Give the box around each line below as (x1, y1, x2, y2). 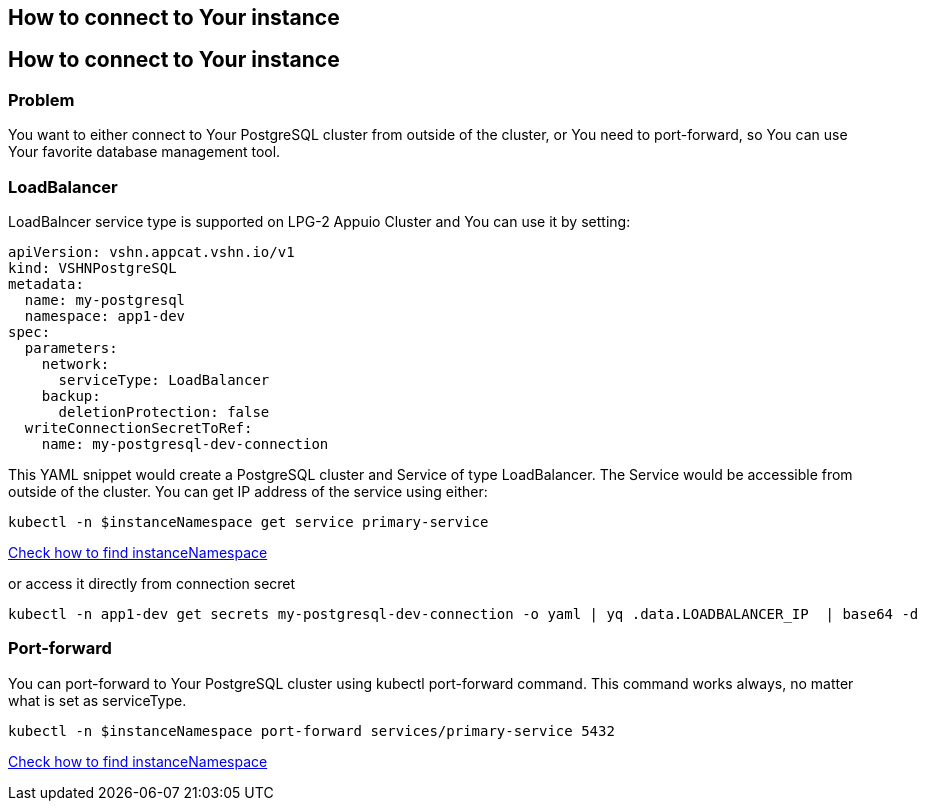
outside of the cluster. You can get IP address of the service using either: (8, 482, 488, 500)
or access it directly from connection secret (8, 574, 296, 592)
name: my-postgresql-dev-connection (41, 435, 329, 452)
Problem (8, 89, 75, 110)
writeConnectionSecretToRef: (24, 419, 253, 436)
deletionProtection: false (58, 403, 270, 420)
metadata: (8, 275, 84, 292)
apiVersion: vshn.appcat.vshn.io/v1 (8, 243, 295, 260)
